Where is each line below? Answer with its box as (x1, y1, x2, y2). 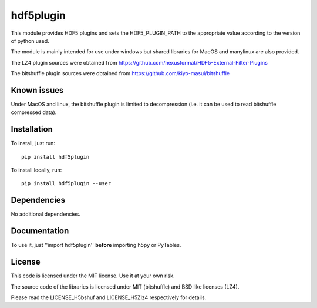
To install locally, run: (11, 166, 62, 173)
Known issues (11, 85, 64, 95)
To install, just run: (11, 140, 56, 147)
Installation (11, 124, 53, 135)
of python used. (11, 37, 49, 44)
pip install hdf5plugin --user (21, 180, 112, 187)
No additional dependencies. (11, 210, 80, 217)
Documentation (11, 226, 69, 236)
